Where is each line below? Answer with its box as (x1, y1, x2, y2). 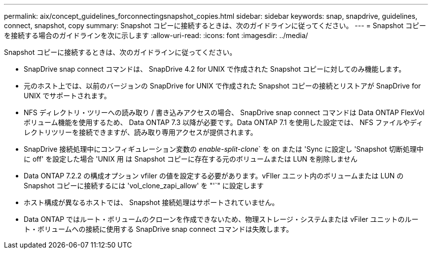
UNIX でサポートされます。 (24, 91, 111, 100)
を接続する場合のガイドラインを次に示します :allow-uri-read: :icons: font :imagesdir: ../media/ (4, 31, 308, 40)
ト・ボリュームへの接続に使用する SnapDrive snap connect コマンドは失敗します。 (24, 225, 293, 233)
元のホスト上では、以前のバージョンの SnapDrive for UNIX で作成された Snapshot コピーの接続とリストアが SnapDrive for (24, 82, 421, 90)
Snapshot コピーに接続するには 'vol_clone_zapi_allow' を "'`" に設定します (24, 181, 264, 190)
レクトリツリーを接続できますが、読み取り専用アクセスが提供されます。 (24, 128, 257, 136)
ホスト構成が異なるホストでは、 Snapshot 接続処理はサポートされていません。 (24, 198, 279, 207)
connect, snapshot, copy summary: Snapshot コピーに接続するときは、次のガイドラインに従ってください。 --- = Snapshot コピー (4, 21, 427, 30)
